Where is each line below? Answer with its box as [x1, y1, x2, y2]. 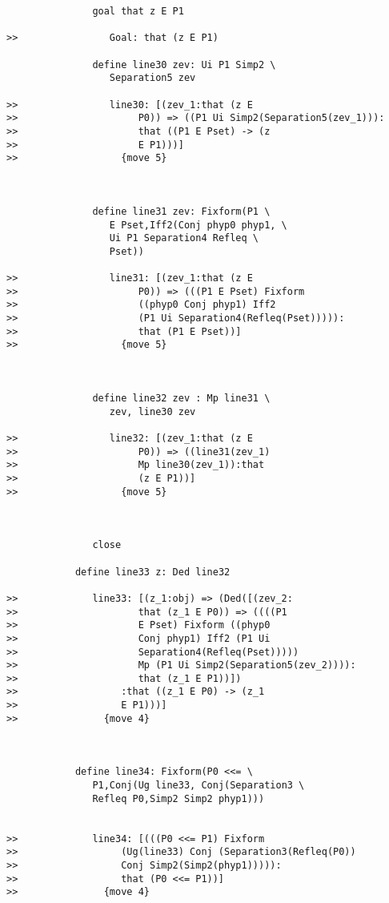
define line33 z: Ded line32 [74, 566, 231, 578]
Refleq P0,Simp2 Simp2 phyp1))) [92, 792, 265, 804]
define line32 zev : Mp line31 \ [92, 393, 271, 405]
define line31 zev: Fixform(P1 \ [92, 205, 271, 217]
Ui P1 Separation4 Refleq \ [109, 232, 259, 244]
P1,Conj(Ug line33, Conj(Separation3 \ [92, 780, 305, 792]
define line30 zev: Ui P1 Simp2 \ [92, 58, 276, 71]
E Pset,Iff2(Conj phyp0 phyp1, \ [109, 219, 287, 231]
